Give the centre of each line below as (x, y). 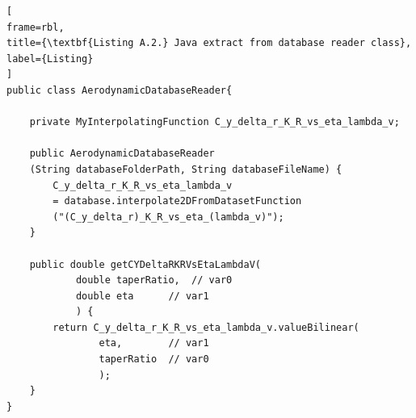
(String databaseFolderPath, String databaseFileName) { (186, 169)
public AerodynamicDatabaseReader (122, 154)
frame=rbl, (36, 27)
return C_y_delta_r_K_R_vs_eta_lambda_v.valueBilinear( (206, 327)
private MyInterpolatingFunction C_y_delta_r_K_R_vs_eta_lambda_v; (214, 122)
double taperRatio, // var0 (154, 280)
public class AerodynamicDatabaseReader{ (120, 90)
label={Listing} (50, 59)
